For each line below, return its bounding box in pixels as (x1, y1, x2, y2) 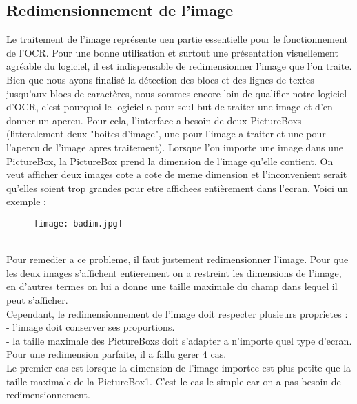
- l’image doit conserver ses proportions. (6, 320, 175, 334)
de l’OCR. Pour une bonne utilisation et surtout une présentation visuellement (6, 45, 338, 59)
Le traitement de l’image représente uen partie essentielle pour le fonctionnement (6, 32, 349, 46)
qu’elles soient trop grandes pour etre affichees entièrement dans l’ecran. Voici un (6, 180, 349, 195)
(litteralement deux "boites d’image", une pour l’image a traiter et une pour (6, 126, 326, 141)
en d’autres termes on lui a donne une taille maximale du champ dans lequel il (6, 279, 338, 294)
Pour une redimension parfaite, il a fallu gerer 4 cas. (6, 347, 227, 361)
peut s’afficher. (6, 292, 68, 307)
